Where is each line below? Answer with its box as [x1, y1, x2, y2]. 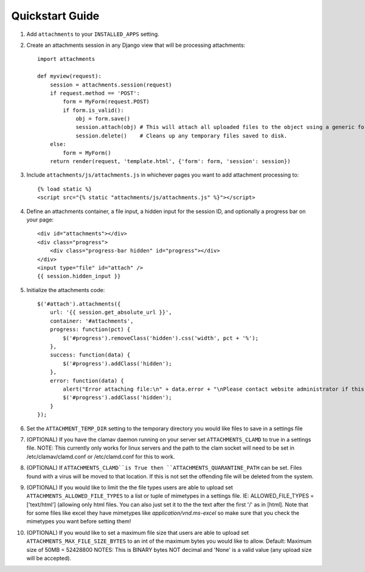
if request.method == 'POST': [49, 89, 140, 97]
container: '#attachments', [49, 317, 134, 324]
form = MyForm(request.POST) [63, 98, 150, 105]
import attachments [37, 55, 96, 63]
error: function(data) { [49, 377, 124, 384]
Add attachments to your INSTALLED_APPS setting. [26, 30, 159, 38]
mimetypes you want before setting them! [26, 518, 131, 525]
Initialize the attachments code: [26, 286, 105, 293]
